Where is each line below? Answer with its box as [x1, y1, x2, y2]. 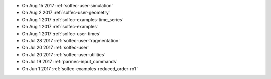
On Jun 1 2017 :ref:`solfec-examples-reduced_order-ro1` [22, 65, 138, 72]
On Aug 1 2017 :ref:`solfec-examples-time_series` [22, 16, 124, 22]
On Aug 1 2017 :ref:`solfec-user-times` [22, 30, 101, 37]
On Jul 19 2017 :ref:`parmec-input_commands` [22, 59, 118, 65]
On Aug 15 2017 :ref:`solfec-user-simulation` [22, 3, 113, 8]
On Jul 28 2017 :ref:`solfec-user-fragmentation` [22, 37, 120, 43]
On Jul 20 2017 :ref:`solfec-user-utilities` [22, 51, 106, 57]
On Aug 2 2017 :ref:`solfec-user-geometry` [22, 10, 110, 16]
